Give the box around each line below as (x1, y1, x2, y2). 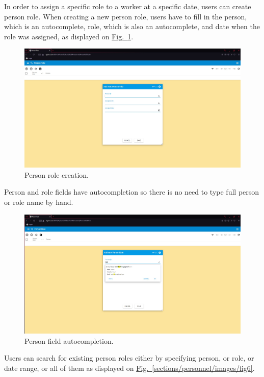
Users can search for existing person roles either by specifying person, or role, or (4, 352, 254, 363)
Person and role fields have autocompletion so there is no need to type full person (4, 186, 259, 197)
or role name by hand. (4, 197, 73, 207)
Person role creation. (24, 169, 89, 180)
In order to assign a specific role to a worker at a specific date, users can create (4, 1, 251, 11)
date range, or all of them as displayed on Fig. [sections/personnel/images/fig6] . (4, 362, 255, 373)
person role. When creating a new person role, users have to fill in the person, (4, 11, 247, 21)
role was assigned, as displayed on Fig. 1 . (4, 31, 134, 41)
